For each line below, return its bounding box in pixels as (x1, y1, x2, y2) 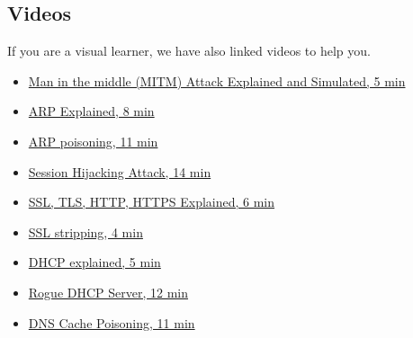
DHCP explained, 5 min (28, 253, 161, 271)
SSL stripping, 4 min (28, 222, 143, 241)
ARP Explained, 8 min (28, 102, 155, 120)
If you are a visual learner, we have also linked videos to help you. (7, 41, 371, 60)
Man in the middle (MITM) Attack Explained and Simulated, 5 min (28, 71, 406, 90)
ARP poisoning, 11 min (28, 131, 158, 150)
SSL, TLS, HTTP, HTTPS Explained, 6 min (28, 192, 275, 211)
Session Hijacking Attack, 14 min (28, 162, 211, 181)
